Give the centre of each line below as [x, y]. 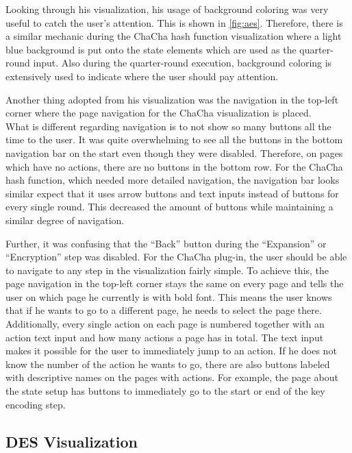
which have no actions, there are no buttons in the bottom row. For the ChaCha [174, 166]
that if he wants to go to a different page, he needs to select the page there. [164, 310]
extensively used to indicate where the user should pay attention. [142, 76]
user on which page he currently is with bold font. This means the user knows [169, 296]
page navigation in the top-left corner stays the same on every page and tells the [175, 283]
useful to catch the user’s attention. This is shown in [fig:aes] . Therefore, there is [174, 22]
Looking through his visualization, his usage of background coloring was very [167, 9]
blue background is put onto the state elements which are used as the [151, 49]
